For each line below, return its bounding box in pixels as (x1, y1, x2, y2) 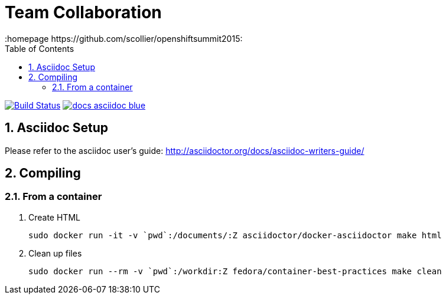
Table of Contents (5, 43, 74, 54)
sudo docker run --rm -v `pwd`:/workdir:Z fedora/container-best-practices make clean (28, 266, 442, 276)
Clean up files (28, 248, 82, 258)
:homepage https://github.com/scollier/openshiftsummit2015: (5, 33, 243, 44)
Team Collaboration (5, 2, 162, 22)
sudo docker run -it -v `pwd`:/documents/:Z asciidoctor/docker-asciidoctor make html (28, 230, 442, 240)
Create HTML (28, 212, 80, 222)
